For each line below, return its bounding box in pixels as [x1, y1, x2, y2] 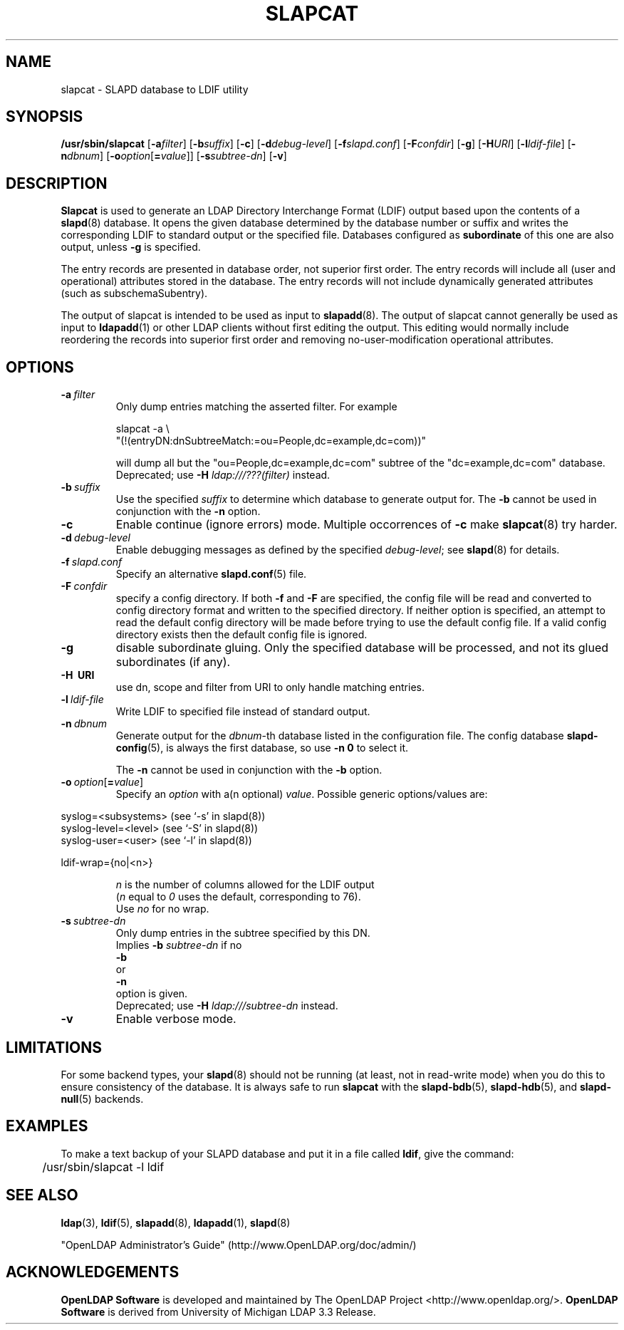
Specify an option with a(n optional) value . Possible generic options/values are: [115, 788, 488, 801]
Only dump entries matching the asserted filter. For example [115, 400, 397, 413]
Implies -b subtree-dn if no [115, 939, 242, 952]
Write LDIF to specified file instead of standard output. [115, 705, 370, 718]
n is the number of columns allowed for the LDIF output [115, 878, 375, 891]
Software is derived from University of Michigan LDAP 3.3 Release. [61, 1305, 376, 1318]
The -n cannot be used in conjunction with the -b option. [115, 764, 383, 776]
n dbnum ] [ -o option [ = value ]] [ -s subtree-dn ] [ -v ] [61, 150, 287, 162]
